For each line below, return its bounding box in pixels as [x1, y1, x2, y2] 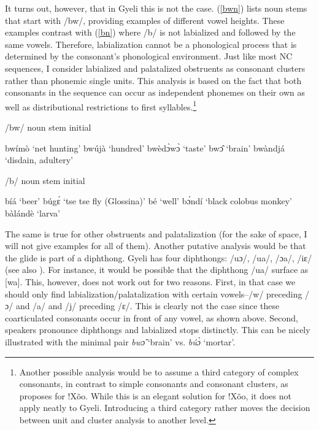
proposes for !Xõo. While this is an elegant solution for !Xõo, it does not [19, 389, 291, 402]
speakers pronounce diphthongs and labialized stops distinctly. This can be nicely [5, 323, 310, 336]
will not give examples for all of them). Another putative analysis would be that [5, 239, 306, 252]
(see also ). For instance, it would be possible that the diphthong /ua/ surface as [5, 263, 309, 276]
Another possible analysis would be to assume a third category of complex [19, 365, 299, 378]
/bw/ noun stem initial [5, 121, 91, 133]
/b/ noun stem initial [5, 174, 85, 186]
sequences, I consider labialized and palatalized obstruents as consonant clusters [5, 61, 306, 74]
